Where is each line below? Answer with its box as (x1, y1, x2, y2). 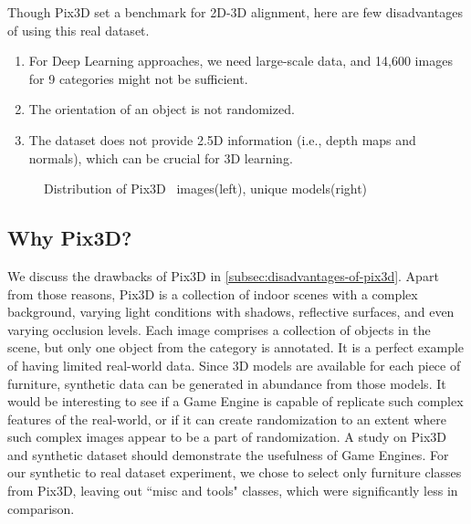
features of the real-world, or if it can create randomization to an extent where (7, 409, 446, 428)
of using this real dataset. (7, 20, 150, 39)
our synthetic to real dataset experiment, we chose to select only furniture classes (7, 463, 462, 482)
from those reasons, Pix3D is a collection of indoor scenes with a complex (7, 284, 418, 303)
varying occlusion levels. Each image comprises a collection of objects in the (7, 320, 431, 339)
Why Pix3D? (7, 224, 132, 252)
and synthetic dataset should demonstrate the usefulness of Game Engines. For (7, 445, 449, 464)
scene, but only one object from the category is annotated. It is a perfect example (7, 338, 465, 357)
